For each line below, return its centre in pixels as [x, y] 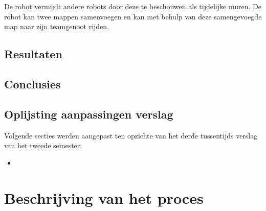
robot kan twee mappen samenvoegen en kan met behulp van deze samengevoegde [133, 16]
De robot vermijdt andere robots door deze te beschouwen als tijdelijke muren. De [133, 6]
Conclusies [32, 84]
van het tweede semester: [43, 145]
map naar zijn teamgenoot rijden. [57, 26]
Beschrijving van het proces [104, 197]
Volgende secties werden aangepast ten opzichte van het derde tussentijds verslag [131, 135]
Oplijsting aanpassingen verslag [89, 114]
